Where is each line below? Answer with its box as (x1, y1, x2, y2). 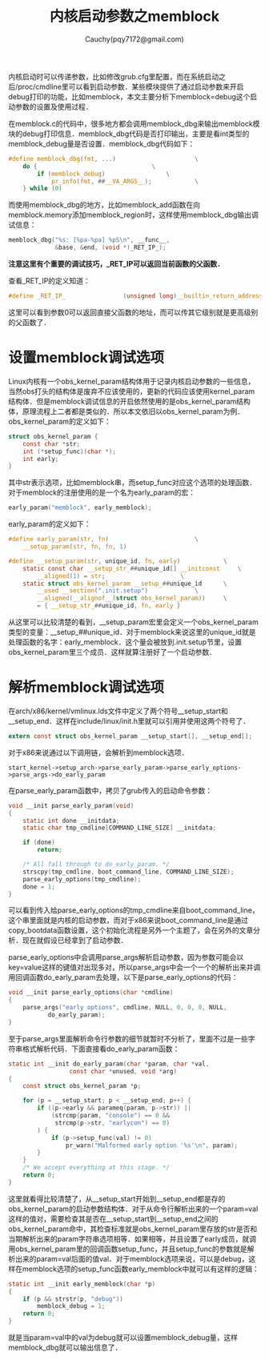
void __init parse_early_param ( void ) (8, 801, 134, 809)
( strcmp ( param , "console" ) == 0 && (50, 1112, 171, 1120)
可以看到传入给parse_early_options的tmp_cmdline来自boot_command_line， (8, 905, 259, 915)
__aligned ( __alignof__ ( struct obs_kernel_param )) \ (37, 594, 227, 603)
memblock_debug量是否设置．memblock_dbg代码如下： (8, 138, 195, 148)
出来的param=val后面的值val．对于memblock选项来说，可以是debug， (14, 1254, 249, 1263)
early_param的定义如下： (8, 520, 91, 529)
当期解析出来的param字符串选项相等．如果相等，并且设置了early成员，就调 (8, 1234, 256, 1243)
